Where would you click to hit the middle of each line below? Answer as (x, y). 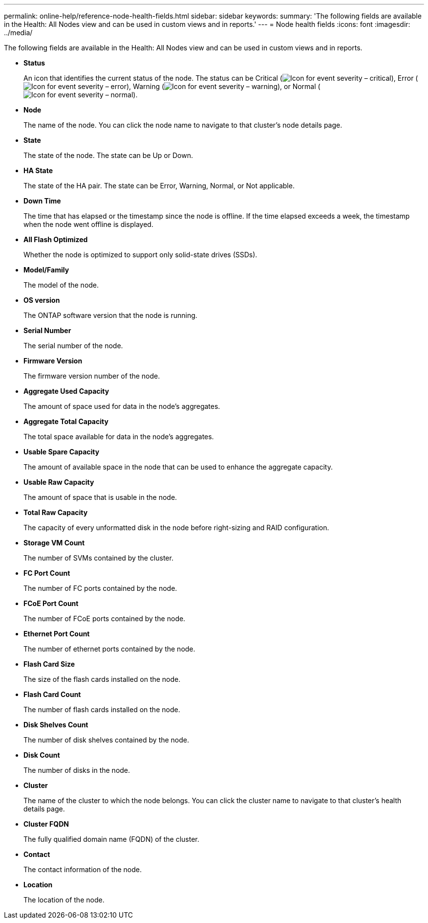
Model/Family (46, 270)
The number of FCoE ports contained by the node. (105, 619)
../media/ (18, 33)
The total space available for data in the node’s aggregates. (119, 437)
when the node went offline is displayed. (88, 224)
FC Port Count (47, 573)
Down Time (42, 201)
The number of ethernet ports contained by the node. (109, 649)
